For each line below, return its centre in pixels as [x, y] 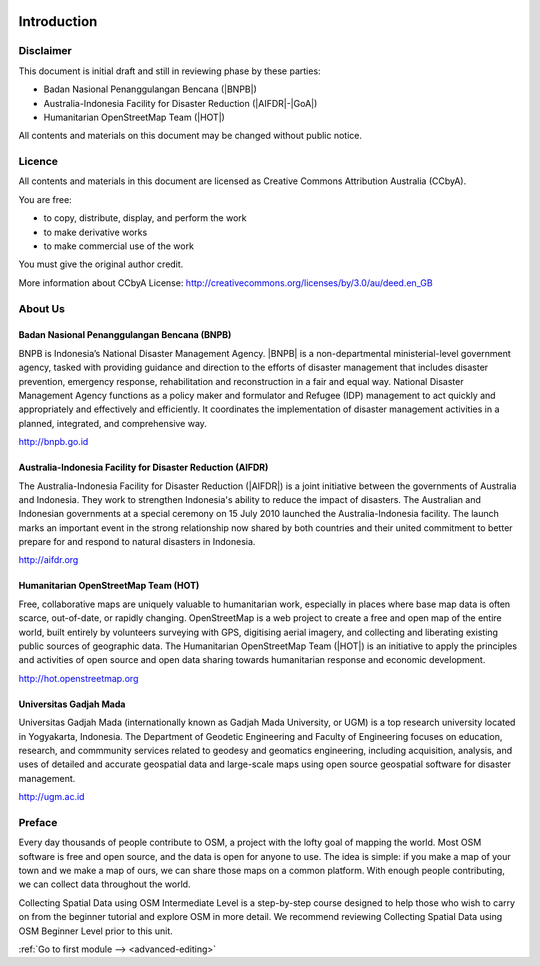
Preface [38, 822]
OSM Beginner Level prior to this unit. [96, 931]
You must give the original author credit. [101, 264]
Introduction [58, 21]
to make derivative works [95, 232]
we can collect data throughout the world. [104, 884]
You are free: [45, 199]
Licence [38, 162]
